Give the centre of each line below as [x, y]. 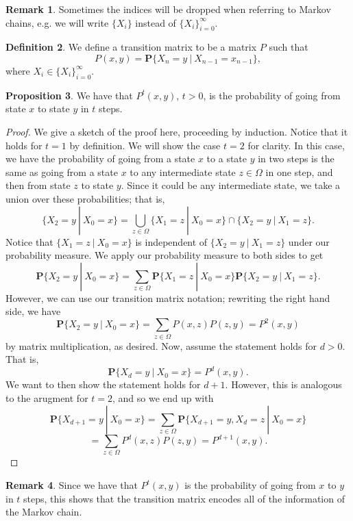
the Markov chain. [44, 512]
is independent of [171, 241]
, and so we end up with [163, 398]
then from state [38, 185]
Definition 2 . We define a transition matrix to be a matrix [131, 47]
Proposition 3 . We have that [69, 95]
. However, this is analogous [283, 384]
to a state [227, 158]
